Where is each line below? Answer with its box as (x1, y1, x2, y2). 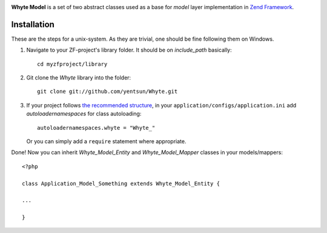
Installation (11, 19, 54, 30)
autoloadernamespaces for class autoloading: (26, 110, 142, 118)
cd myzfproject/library (37, 61, 108, 67)
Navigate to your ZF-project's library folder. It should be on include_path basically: (26, 46, 233, 54)
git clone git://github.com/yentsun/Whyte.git (37, 88, 178, 95)
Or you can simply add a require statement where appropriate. (26, 138, 187, 145)
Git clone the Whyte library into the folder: (26, 74, 131, 81)
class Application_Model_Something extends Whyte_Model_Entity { (22, 180, 220, 187)
